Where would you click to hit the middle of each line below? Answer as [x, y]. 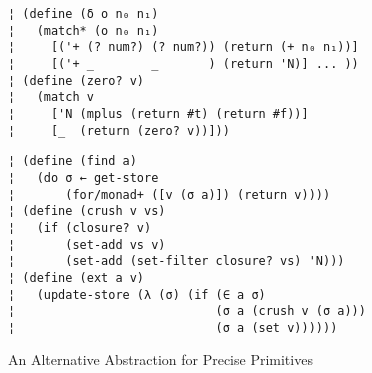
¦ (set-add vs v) [87, 244]
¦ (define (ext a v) [76, 277]
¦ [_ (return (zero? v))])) [119, 130]
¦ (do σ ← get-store [83, 177]
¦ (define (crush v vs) [87, 211]
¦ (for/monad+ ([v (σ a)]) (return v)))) [169, 194]
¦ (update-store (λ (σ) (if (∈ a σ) [137, 294]
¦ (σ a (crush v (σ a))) [187, 311]
